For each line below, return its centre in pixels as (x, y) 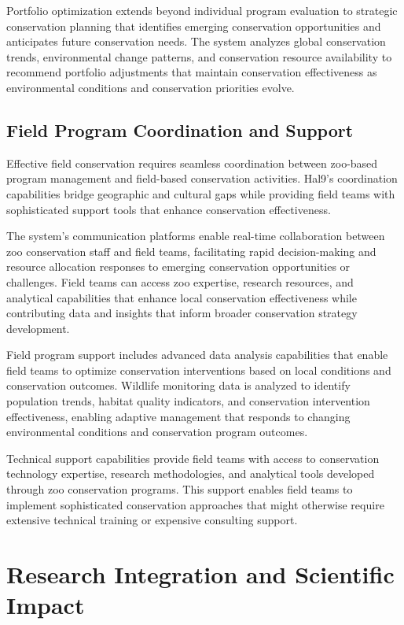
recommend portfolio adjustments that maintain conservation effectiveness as (192, 72)
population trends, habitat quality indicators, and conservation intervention (188, 401)
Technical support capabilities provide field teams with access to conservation (193, 458)
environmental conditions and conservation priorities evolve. (151, 87)
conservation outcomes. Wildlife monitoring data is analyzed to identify (178, 385)
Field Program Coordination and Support (180, 129)
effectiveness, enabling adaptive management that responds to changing (178, 416)
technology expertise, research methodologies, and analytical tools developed (191, 473)
